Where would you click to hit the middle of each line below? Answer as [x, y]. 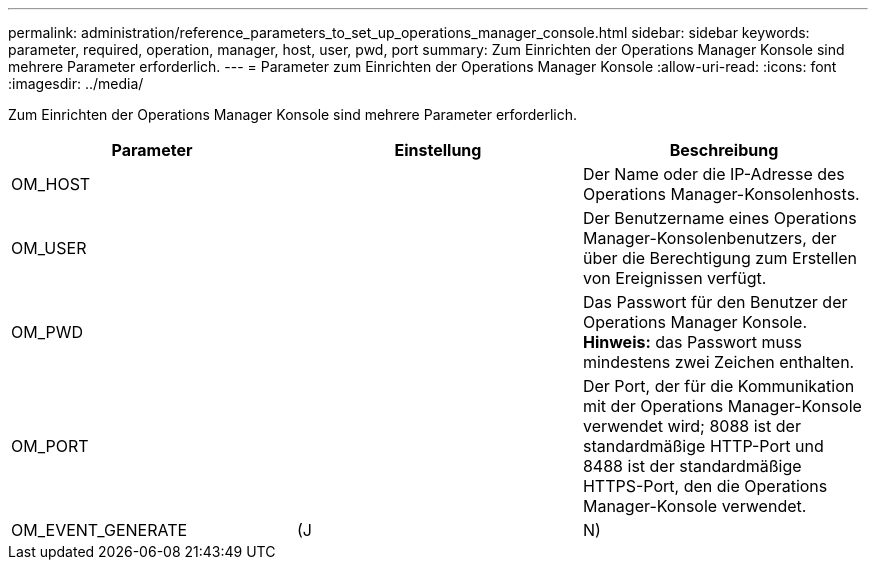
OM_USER [49, 248]
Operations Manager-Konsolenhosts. [721, 194]
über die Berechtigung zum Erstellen [720, 258]
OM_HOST [51, 184]
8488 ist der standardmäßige [692, 466]
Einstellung [438, 150]
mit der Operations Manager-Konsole [722, 406]
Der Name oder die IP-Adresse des [713, 174]
